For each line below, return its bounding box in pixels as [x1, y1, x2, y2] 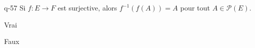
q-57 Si [4, 2, 26, 12]
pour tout [180, 2, 210, 12]
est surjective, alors [57, 2, 117, 12]
